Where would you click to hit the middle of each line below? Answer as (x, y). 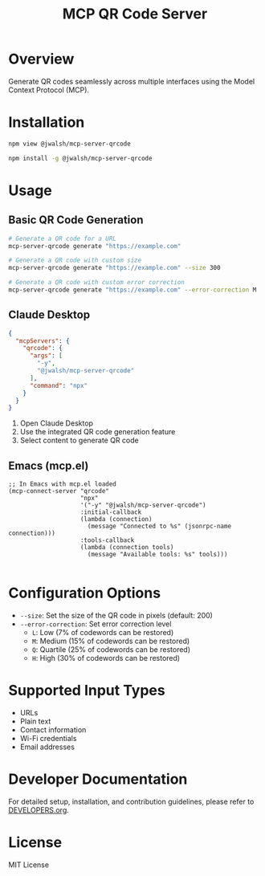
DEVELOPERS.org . (39, 810)
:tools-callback (107, 540)
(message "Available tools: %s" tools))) (157, 555)
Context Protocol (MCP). (49, 90)
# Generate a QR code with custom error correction (96, 283)
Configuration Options (85, 593)
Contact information (53, 730)
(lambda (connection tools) (127, 548)
